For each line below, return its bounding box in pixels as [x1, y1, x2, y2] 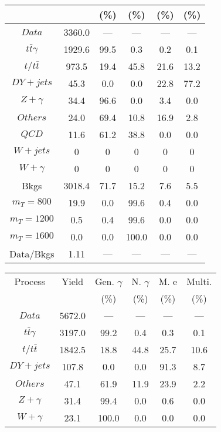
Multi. [186, 274, 212, 288]
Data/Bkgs [9, 247, 55, 260]
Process [14, 274, 45, 288]
